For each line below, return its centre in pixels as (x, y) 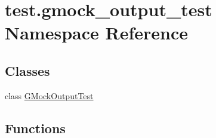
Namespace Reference (96, 33)
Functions (35, 128)
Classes (27, 70)
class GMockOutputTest (49, 95)
